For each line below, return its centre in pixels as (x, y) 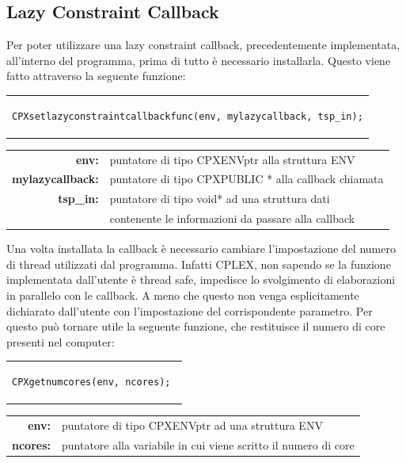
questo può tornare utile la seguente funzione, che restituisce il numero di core (196, 326)
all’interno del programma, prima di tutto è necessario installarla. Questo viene (199, 60)
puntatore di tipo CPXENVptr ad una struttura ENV (192, 425)
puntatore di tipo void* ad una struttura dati (220, 199)
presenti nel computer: (61, 341)
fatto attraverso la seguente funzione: (96, 76)
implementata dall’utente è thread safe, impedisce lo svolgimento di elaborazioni (201, 279)
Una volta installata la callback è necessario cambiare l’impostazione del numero (201, 249)
